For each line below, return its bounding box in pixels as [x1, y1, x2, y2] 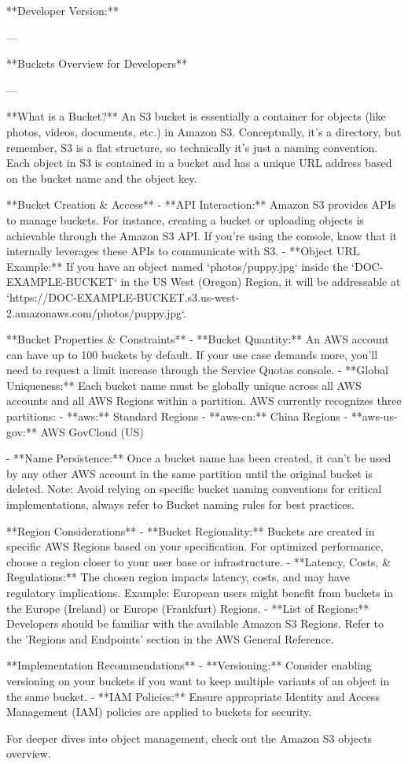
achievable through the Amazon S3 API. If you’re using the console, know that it [6, 227, 398, 243]
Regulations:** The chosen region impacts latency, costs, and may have [6, 569, 350, 585]
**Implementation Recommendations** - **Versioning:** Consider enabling [6, 657, 372, 673]
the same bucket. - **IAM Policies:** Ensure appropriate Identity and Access [6, 688, 380, 704]
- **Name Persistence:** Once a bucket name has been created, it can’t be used [6, 450, 391, 466]
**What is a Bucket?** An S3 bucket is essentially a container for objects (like [6, 108, 386, 124]
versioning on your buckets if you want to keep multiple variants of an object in [6, 672, 390, 688]
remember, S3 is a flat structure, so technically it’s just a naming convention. [6, 139, 378, 155]
